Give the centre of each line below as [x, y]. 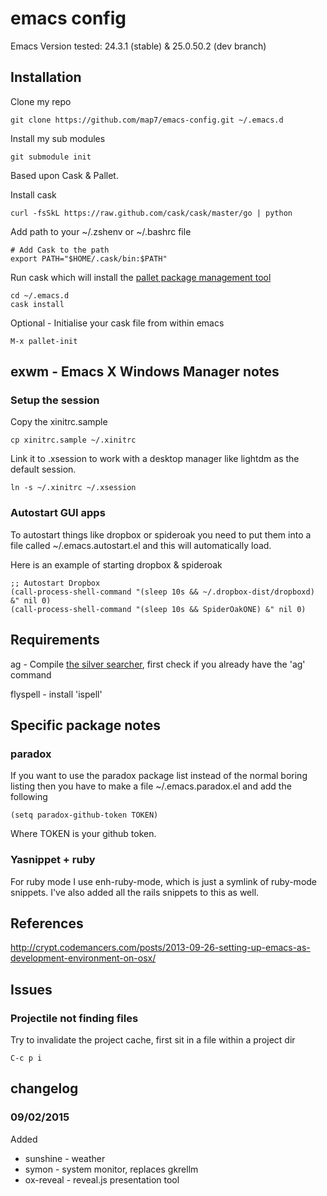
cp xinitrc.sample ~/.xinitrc [73, 440]
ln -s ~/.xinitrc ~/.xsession [73, 488]
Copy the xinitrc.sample [59, 422]
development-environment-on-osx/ [83, 958]
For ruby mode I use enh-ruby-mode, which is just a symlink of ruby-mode [164, 881]
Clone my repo [41, 101]
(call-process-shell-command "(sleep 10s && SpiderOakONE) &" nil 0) [158, 609]
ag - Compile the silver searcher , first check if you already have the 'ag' [158, 664]
